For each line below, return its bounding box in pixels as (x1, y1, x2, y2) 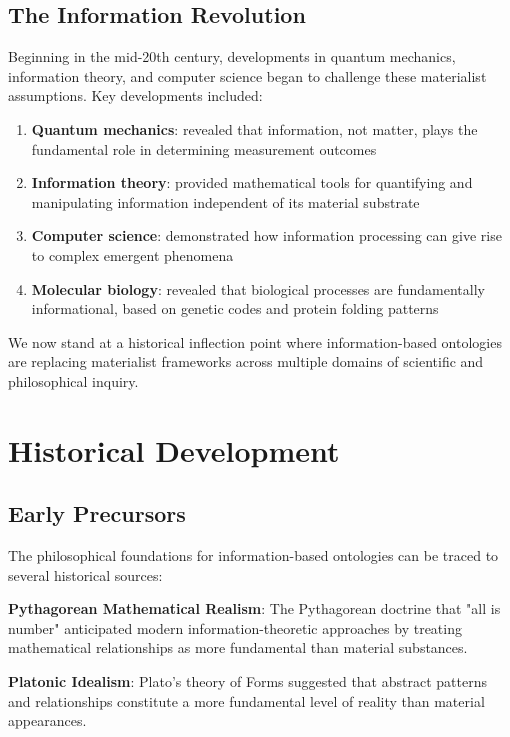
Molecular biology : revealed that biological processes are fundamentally (31, 278, 485, 299)
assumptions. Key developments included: (8, 85, 263, 106)
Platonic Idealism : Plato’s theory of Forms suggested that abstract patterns (8, 671, 487, 692)
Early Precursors (8, 498, 186, 529)
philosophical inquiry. (8, 370, 139, 391)
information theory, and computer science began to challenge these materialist (8, 65, 487, 86)
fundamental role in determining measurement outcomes (31, 138, 377, 159)
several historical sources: (8, 564, 163, 585)
